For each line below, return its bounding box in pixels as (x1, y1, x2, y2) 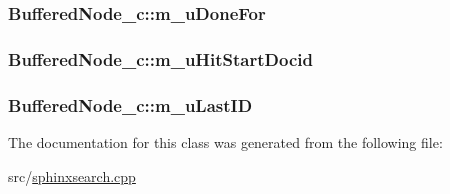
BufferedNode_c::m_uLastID (8, 92, 253, 117)
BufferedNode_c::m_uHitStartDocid (8, 46, 313, 71)
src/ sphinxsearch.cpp (8, 165, 136, 186)
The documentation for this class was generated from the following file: (8, 131, 443, 152)
